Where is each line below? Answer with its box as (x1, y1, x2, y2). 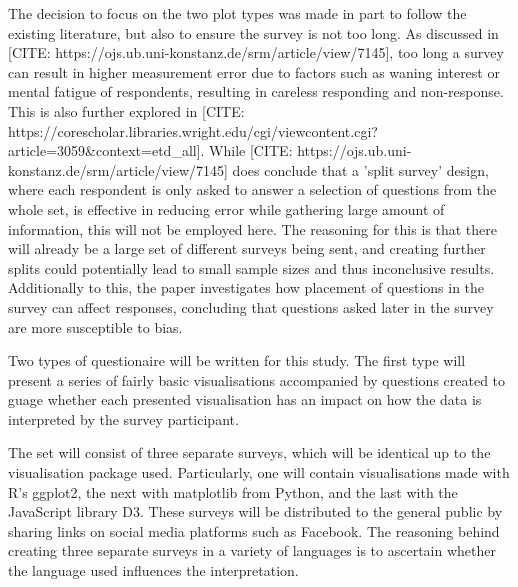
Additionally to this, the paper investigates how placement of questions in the (8, 277, 485, 298)
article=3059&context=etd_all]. (8, 140, 205, 161)
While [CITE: (209, 140, 293, 161)
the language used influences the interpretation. (8, 560, 299, 581)
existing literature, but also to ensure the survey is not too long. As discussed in (8, 22, 499, 43)
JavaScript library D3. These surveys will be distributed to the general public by (8, 501, 503, 522)
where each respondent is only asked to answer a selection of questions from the (8, 179, 497, 200)
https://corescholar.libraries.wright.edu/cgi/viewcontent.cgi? (8, 120, 378, 141)
